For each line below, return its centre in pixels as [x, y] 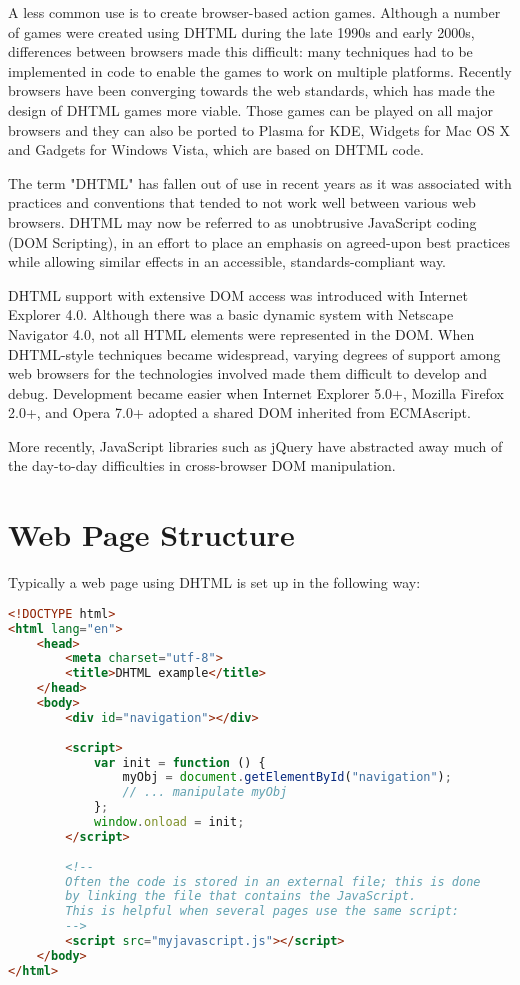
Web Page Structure [151, 534]
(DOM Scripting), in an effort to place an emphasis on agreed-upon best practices [259, 241]
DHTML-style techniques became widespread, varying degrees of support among [254, 353]
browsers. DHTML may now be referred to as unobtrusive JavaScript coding [242, 221]
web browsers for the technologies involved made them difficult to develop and [248, 373]
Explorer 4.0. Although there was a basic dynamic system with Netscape [231, 314]
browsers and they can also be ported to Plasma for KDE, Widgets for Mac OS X [259, 129]
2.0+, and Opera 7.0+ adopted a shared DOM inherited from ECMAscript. [239, 412]
